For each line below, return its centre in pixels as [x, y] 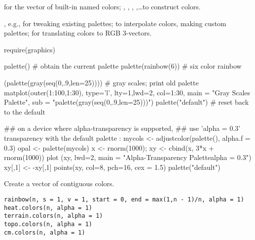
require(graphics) [30, 49]
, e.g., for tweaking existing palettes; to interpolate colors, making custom [115, 23]
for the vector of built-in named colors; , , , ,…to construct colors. [102, 6]
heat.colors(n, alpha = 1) [48, 208]
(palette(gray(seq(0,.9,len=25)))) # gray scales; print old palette [101, 82]
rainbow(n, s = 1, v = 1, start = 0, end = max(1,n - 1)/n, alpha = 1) [124, 199]
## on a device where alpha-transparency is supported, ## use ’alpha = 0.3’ [122, 128]
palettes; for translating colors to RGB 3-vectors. [78, 33]
